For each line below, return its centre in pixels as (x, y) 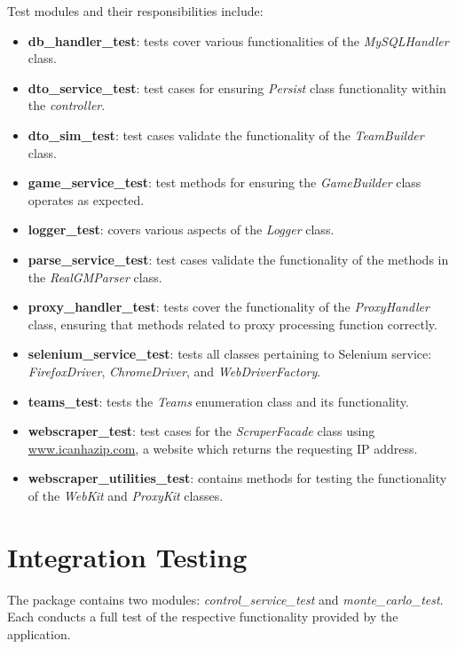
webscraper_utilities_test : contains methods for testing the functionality (237, 478)
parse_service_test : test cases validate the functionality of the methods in (238, 259)
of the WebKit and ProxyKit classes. (126, 495)
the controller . (67, 105)
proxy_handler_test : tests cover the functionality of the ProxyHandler (228, 307)
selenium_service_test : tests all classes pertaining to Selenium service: (230, 354)
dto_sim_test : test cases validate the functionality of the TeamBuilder (226, 135)
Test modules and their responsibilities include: (135, 11)
